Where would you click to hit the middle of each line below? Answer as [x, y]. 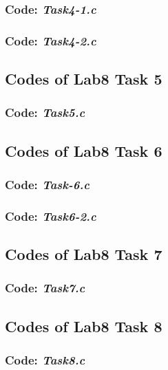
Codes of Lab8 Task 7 [84, 254]
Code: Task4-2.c [51, 40]
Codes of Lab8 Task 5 [84, 79]
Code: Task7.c [45, 288]
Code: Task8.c [45, 360]
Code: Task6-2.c [51, 216]
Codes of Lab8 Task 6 [84, 150]
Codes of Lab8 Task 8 [84, 326]
